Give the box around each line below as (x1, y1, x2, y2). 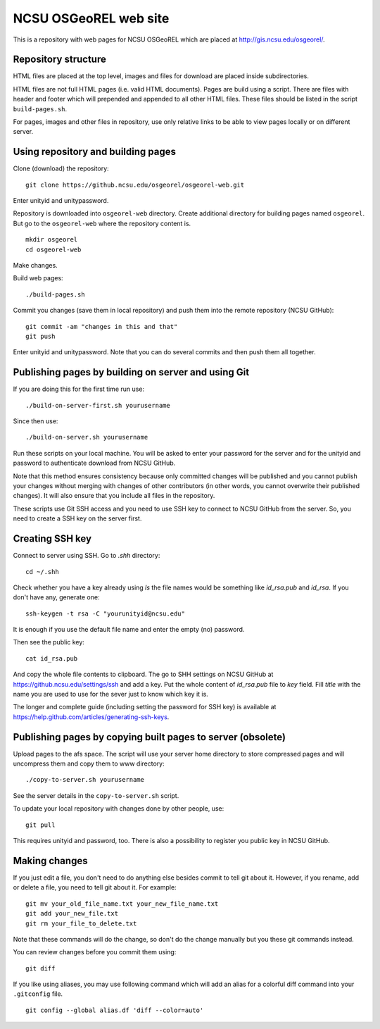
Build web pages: (13, 274, 63, 282)
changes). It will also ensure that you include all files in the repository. (13, 492, 215, 500)
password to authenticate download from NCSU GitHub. (13, 459, 176, 468)
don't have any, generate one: (13, 593, 100, 601)
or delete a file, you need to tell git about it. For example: (13, 883, 177, 892)
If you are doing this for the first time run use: (13, 385, 144, 394)
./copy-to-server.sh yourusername (25, 775, 144, 784)
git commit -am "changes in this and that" (25, 323, 178, 330)
